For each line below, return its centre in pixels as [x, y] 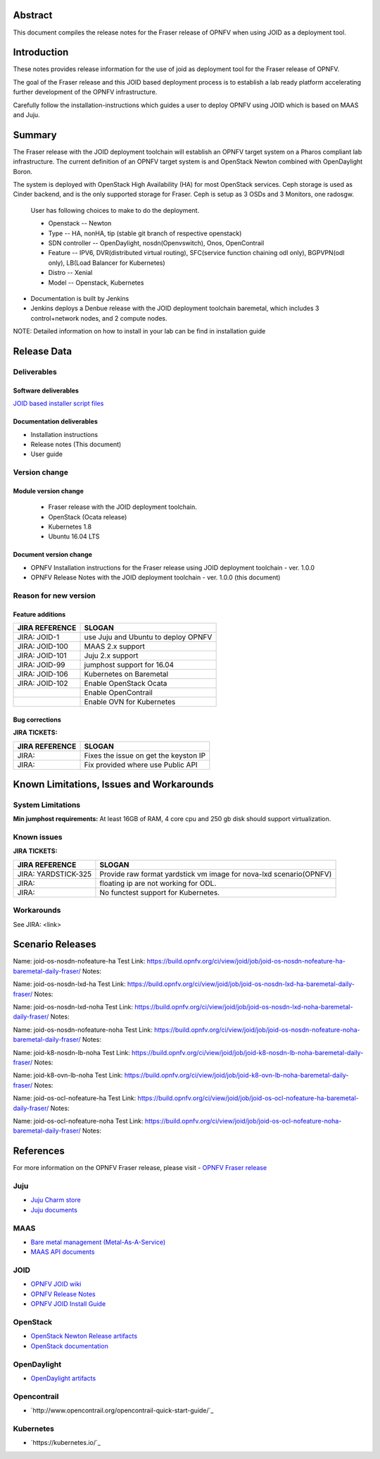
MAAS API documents [63, 1252]
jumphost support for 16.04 [129, 665]
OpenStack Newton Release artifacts [84, 1336]
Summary [35, 135]
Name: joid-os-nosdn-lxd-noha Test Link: [73, 1007]
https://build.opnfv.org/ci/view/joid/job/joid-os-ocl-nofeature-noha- [243, 1121]
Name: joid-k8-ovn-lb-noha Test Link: [68, 1076]
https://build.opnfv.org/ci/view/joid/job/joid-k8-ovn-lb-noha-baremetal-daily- [236, 1076]
